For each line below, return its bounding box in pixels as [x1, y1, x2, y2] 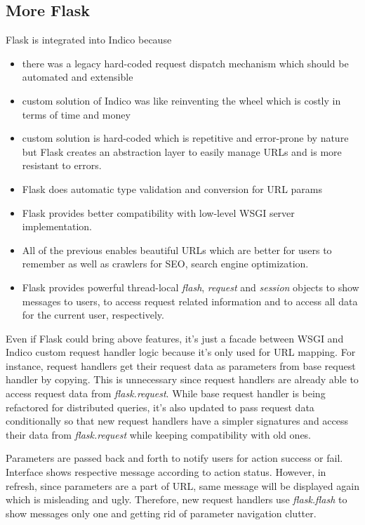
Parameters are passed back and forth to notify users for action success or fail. [6, 451, 343, 465]
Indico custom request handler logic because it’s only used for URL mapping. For [6, 345, 356, 359]
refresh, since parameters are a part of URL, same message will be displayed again [6, 478, 359, 493]
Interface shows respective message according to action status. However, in [6, 465, 326, 479]
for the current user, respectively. [22, 307, 164, 322]
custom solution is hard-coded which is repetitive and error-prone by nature [22, 131, 349, 145]
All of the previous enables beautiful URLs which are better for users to [22, 242, 332, 257]
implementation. [22, 219, 92, 234]
